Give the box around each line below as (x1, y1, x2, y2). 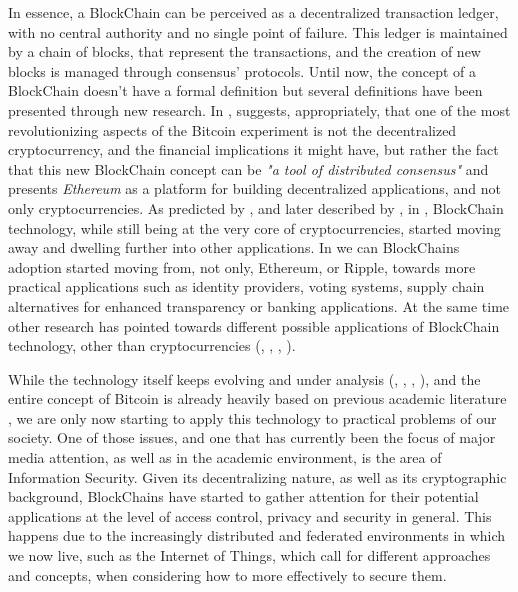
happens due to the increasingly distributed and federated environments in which (8, 525, 506, 546)
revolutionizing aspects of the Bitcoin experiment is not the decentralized (8, 119, 457, 140)
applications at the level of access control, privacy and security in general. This (8, 505, 492, 526)
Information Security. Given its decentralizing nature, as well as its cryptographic (8, 466, 507, 487)
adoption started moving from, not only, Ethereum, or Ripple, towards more (8, 256, 476, 277)
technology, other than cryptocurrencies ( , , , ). (8, 335, 296, 356)
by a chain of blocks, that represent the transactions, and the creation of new (8, 41, 481, 62)
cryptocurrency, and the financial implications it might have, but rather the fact (8, 139, 499, 160)
